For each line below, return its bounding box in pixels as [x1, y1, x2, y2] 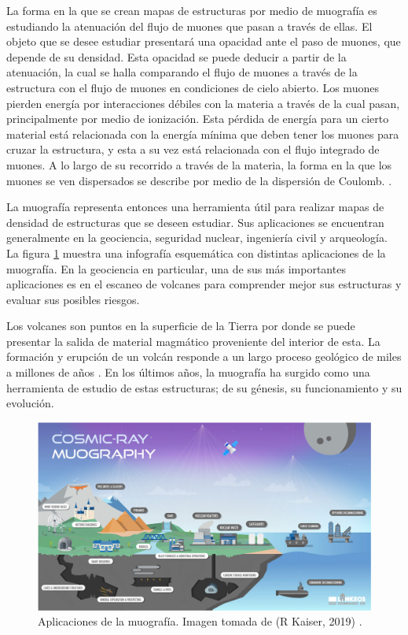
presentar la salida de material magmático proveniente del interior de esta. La [6, 332, 380, 349]
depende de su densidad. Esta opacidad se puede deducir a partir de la [6, 48, 347, 65]
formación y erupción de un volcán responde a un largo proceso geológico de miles [6, 348, 402, 365]
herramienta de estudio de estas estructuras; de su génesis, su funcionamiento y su [6, 379, 402, 395]
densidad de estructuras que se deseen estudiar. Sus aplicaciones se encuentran [6, 214, 384, 230]
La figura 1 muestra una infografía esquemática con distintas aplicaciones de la [6, 244, 386, 261]
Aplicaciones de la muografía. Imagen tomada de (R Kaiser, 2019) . [38, 613, 362, 629]
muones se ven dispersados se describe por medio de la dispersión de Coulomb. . [6, 172, 392, 188]
